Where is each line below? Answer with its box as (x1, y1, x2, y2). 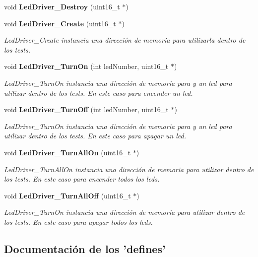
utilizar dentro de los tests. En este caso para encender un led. (4, 87, 193, 98)
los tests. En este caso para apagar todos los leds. (4, 216, 153, 227)
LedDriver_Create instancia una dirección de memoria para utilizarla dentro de (4, 35, 246, 45)
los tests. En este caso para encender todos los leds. (4, 174, 160, 184)
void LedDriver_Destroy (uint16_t (4, 1, 120, 11)
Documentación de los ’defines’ (4, 241, 166, 256)
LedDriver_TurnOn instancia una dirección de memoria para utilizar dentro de (4, 207, 245, 217)
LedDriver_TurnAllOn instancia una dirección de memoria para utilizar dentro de (4, 164, 254, 174)
